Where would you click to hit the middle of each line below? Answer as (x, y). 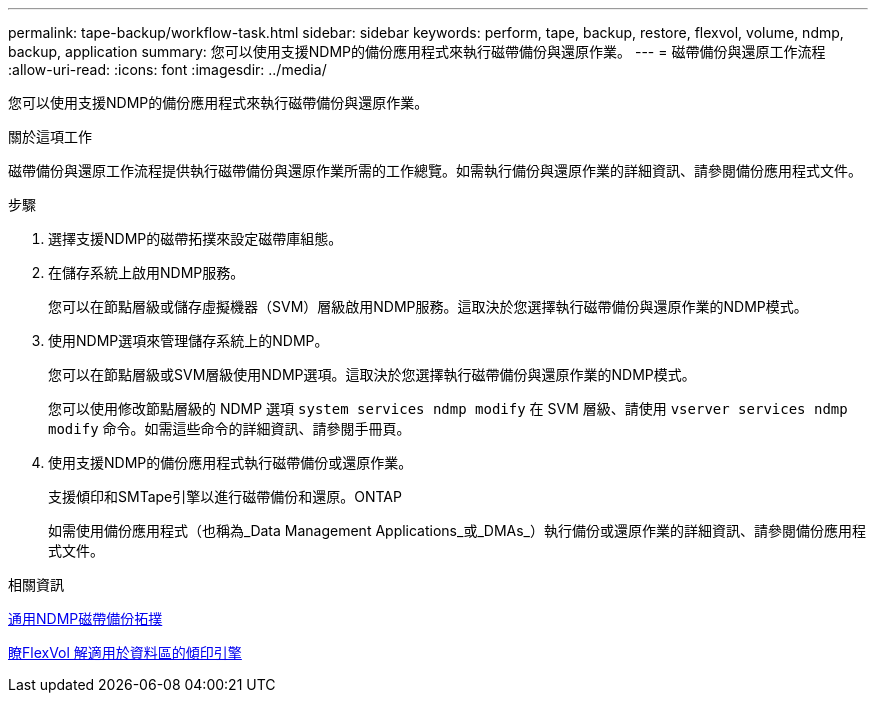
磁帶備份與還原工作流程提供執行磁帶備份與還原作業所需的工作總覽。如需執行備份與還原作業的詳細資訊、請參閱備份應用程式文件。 (435, 170)
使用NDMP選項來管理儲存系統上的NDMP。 (188, 340)
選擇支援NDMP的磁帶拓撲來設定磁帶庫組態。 (195, 238)
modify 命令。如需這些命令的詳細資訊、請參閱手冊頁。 (229, 428)
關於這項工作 (50, 136)
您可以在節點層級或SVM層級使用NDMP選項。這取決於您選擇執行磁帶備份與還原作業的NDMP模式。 (372, 374)
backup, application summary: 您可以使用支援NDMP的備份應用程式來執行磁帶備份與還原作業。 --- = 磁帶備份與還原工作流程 (417, 51)
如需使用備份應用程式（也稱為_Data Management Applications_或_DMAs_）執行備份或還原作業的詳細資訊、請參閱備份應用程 (457, 530)
